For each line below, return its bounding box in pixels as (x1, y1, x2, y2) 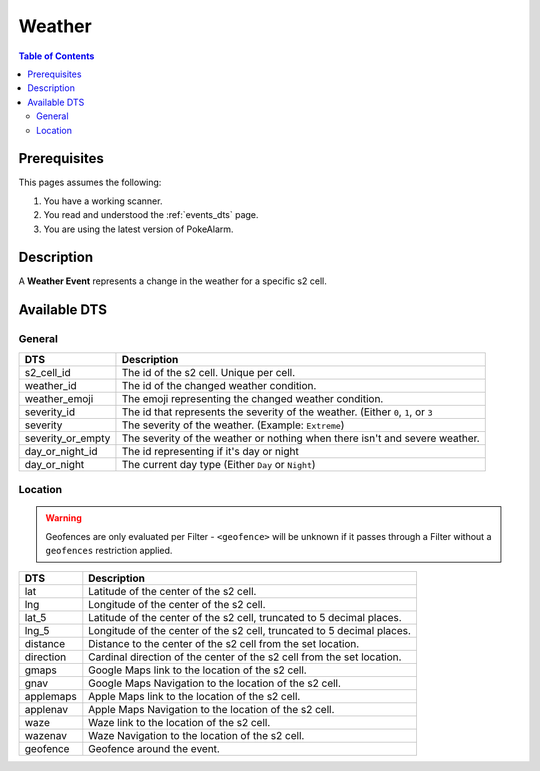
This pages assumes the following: (18, 176, 162, 189)
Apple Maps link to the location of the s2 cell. (88, 690, 301, 704)
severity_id (24, 405, 76, 419)
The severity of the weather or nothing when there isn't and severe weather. (121, 431, 480, 445)
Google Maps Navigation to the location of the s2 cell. (88, 676, 342, 690)
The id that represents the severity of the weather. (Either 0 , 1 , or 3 (121, 405, 434, 419)
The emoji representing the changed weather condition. (121, 391, 384, 405)
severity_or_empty (24, 431, 111, 445)
